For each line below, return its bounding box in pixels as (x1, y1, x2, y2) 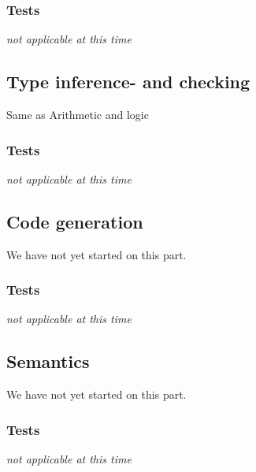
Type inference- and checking (6, 69, 250, 94)
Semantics (6, 349, 90, 374)
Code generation (6, 209, 143, 233)
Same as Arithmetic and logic (6, 106, 149, 123)
